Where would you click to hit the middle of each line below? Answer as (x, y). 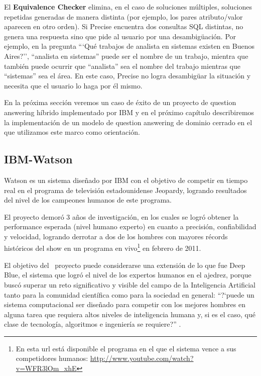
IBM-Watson (38, 159)
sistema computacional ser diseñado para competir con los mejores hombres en (125, 304)
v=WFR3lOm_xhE (46, 368)
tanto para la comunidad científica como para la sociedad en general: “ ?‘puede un (129, 294)
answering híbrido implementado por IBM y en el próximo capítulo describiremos (129, 112)
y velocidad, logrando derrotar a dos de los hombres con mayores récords (116, 236)
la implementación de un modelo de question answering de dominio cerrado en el (128, 122)
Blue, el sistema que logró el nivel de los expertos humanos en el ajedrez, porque (128, 275)
